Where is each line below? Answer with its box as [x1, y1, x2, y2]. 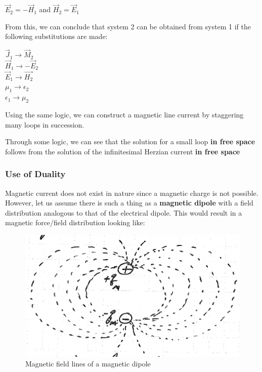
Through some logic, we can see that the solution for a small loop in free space [5, 136, 255, 147]
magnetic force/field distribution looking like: [5, 217, 145, 228]
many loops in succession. [5, 119, 84, 130]
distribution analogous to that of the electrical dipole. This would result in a [5, 207, 242, 218]
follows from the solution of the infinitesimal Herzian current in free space [5, 146, 240, 156]
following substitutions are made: [5, 31, 108, 42]
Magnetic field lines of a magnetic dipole [25, 358, 151, 369]
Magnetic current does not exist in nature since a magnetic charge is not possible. [5, 187, 258, 198]
